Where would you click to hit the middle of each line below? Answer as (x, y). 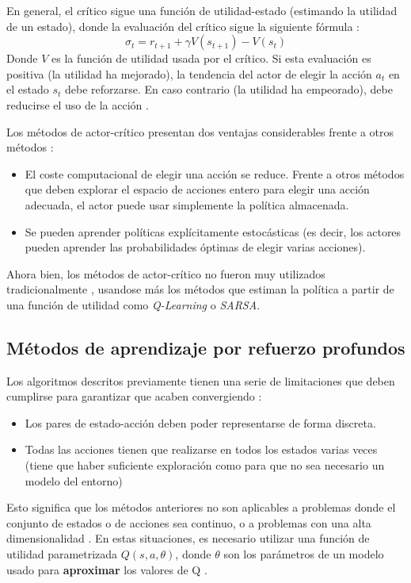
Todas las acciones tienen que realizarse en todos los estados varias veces (201, 449)
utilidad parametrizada (62, 554)
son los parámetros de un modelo (304, 554)
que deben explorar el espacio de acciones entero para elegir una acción (197, 189)
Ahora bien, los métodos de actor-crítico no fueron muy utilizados (166, 273)
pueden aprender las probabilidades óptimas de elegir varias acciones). (195, 247)
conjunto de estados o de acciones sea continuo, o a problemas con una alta (189, 522)
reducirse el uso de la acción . (78, 104)
